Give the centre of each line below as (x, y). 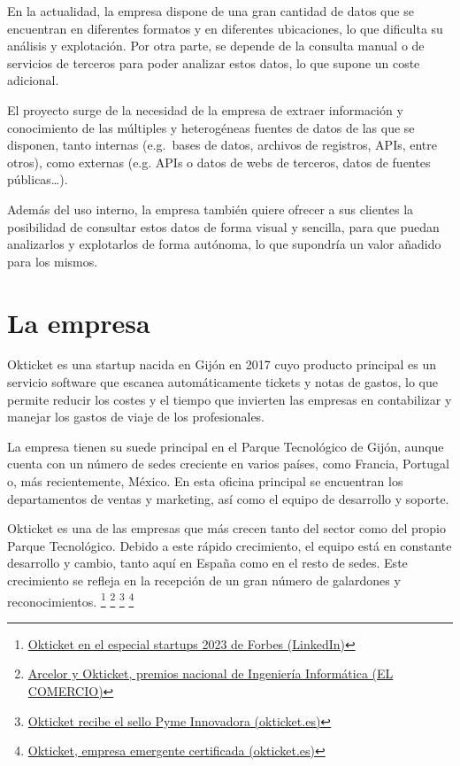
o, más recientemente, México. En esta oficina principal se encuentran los (205, 481)
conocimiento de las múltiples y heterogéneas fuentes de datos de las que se (211, 127)
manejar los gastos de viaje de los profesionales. (136, 417)
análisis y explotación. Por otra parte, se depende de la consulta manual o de (216, 46)
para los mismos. (53, 261)
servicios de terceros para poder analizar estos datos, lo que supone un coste (214, 62)
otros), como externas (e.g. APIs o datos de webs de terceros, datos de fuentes (219, 162)
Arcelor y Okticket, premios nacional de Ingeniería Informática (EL (211, 673)
